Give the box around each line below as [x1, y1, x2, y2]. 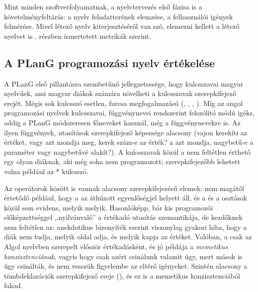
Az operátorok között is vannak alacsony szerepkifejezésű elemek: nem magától [4, 183, 244, 193]
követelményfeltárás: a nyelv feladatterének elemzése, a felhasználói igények [4, 11, 233, 21]
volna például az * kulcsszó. [4, 166, 88, 176]
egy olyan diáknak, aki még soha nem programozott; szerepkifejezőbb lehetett [4, 156, 241, 167]
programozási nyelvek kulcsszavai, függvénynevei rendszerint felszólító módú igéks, [4, 107, 255, 118]
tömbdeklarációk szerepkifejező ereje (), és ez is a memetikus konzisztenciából [4, 270, 240, 281]
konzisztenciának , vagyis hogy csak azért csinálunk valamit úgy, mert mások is [4, 251, 243, 261]
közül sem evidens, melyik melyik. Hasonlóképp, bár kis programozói [4, 202, 213, 212]
